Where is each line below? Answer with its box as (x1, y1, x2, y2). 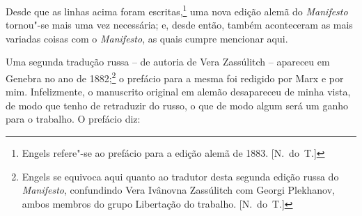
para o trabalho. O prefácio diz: (6, 111, 141, 126)
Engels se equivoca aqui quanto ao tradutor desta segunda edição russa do (22, 169, 339, 183)
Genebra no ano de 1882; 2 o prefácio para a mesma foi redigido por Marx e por (6, 69, 344, 85)
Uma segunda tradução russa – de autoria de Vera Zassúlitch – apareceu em (6, 54, 330, 69)
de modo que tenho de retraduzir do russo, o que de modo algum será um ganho (6, 98, 348, 112)
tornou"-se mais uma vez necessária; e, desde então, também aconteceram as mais (6, 17, 353, 32)
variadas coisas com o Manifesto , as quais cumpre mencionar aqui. (6, 31, 288, 45)
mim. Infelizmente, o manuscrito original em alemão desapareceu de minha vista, (6, 84, 351, 99)
